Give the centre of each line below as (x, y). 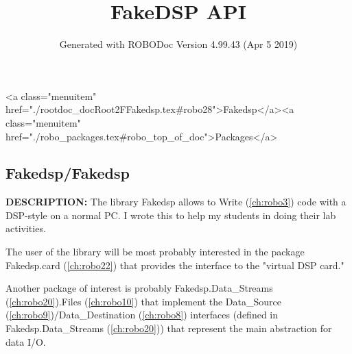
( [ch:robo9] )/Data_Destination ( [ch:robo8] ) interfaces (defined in (142, 315)
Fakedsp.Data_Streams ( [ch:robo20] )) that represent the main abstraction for (169, 328)
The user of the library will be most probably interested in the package (155, 252)
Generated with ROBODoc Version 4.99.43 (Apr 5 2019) (178, 44)
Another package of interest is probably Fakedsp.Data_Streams (139, 288)
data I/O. (26, 341)
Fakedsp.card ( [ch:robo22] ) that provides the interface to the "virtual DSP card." (175, 265)
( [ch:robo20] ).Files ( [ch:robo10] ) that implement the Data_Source (143, 301)
